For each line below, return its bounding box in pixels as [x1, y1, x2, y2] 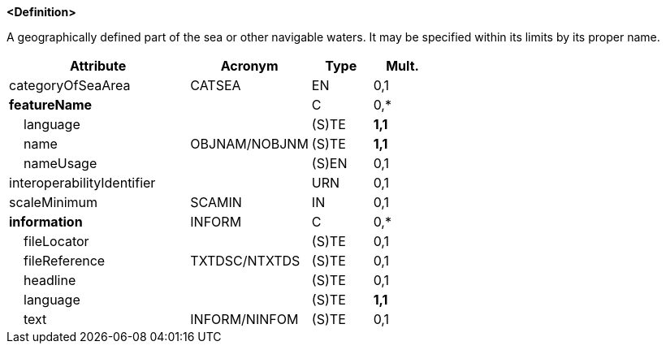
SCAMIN [190, 194, 242, 210]
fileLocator [24, 233, 89, 249]
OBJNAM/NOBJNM [190, 136, 309, 152]
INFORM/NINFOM [190, 311, 299, 327]
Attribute [70, 58, 127, 74]
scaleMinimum [9, 194, 98, 210]
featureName [9, 97, 93, 113]
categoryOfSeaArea [9, 77, 131, 93]
